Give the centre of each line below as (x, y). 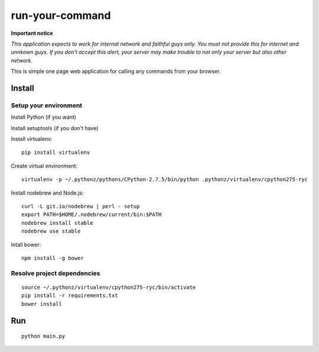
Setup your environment (47, 105)
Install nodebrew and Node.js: (47, 193)
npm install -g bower (53, 258)
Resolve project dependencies (56, 273)
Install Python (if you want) (44, 117)
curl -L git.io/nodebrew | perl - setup (81, 206)
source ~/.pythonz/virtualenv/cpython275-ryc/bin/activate (109, 287)
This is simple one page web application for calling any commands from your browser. (116, 72)
